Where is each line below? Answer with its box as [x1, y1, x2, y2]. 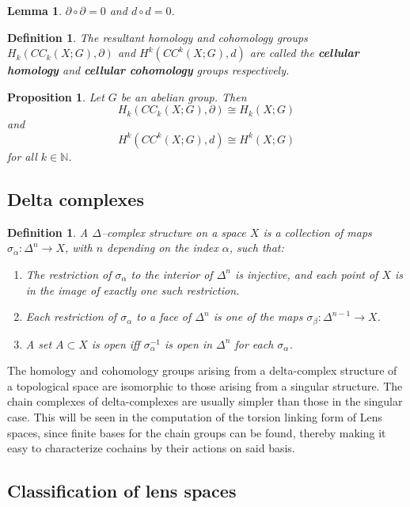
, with [64, 239, 93, 256]
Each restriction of [25, 308, 117, 325]
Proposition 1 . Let [7, 88, 104, 105]
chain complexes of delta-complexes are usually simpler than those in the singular [7, 393, 403, 410]
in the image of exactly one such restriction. [25, 281, 240, 298]
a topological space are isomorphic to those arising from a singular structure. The [7, 377, 403, 394]
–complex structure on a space [101, 223, 246, 240]
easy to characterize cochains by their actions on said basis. [7, 440, 295, 456]
